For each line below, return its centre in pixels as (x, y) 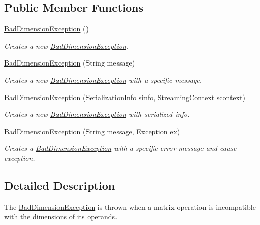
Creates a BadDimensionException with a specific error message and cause (120, 148)
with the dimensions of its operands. (61, 217)
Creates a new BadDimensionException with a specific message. (103, 79)
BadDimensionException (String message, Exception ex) (92, 131)
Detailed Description (60, 185)
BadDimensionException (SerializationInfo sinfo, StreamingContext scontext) (125, 97)
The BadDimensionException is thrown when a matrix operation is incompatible (130, 206)
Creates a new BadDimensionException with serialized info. (97, 114)
